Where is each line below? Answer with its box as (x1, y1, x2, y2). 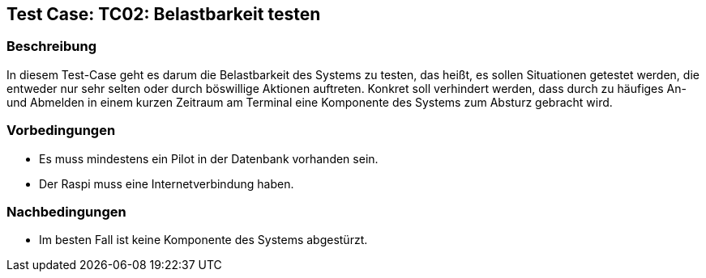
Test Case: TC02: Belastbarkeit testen (6, 4, 321, 24)
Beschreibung (6, 38, 97, 55)
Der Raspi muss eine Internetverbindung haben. (39, 176, 294, 191)
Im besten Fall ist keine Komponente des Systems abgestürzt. (39, 233, 368, 247)
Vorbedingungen (6, 122, 116, 139)
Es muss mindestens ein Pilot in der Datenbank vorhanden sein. (39, 151, 379, 166)
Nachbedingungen (6, 203, 126, 220)
